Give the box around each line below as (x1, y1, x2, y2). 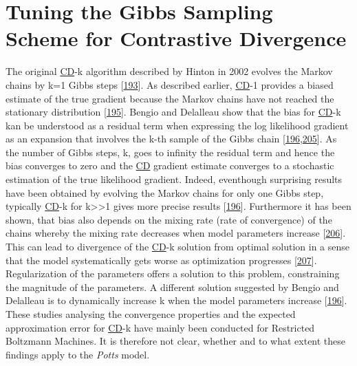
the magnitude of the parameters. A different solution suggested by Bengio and (6, 279, 339, 294)
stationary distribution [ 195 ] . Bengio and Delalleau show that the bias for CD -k (6, 105, 341, 119)
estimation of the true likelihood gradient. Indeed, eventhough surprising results (6, 172, 343, 186)
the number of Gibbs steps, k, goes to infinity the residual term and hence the (6, 144, 335, 159)
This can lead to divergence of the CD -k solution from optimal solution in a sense (6, 239, 349, 254)
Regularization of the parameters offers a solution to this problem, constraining (6, 266, 340, 281)
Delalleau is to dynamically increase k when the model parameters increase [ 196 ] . (6, 293, 347, 308)
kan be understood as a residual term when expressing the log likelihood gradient (6, 118, 349, 132)
